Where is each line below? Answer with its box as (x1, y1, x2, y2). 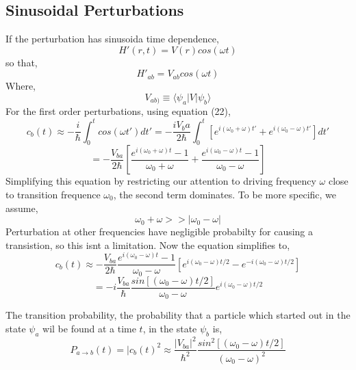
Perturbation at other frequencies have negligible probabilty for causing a (5, 224, 314, 239)
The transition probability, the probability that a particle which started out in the (5, 308, 351, 322)
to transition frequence (5, 187, 101, 201)
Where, (5, 79, 36, 93)
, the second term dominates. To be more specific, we (113, 187, 337, 201)
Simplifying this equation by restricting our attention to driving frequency (5, 174, 316, 188)
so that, (5, 55, 38, 69)
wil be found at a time (42, 321, 136, 335)
